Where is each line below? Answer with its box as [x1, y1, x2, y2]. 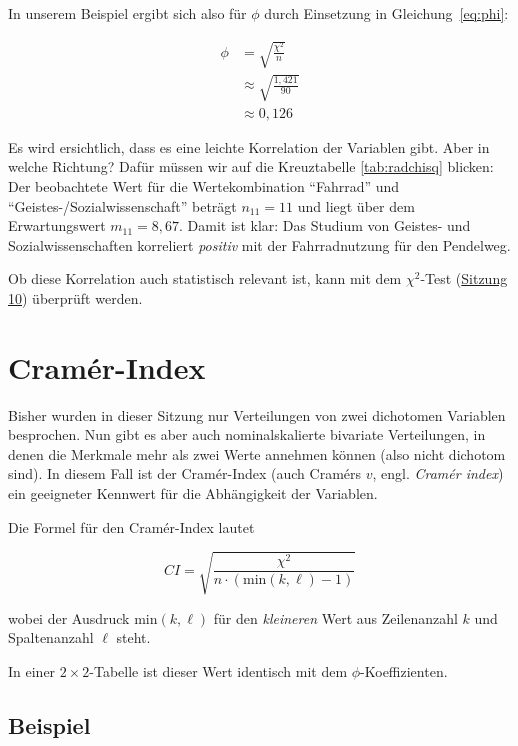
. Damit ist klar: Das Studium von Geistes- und [179, 215, 471, 236]
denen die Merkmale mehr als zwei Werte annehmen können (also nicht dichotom [8, 443, 506, 464]
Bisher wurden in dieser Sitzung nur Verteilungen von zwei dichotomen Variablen [8, 404, 506, 425]
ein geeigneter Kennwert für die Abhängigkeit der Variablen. [8, 483, 378, 504]
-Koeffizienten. [360, 660, 448, 681]
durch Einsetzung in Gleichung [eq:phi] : [264, 3, 509, 23]
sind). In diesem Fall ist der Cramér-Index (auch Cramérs [8, 463, 362, 484]
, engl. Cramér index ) [372, 463, 504, 484]
